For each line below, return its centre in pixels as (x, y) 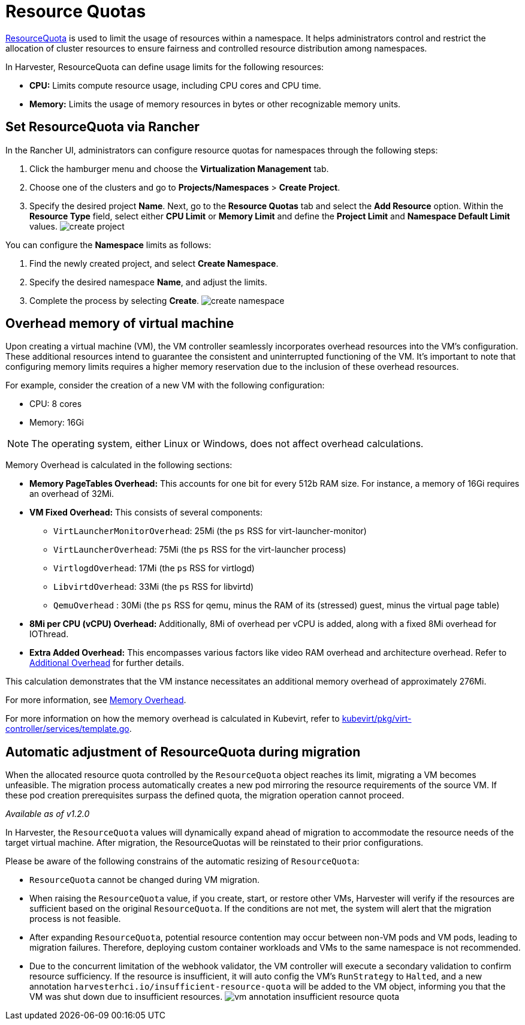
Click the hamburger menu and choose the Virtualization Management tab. (179, 168)
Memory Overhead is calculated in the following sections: (119, 465)
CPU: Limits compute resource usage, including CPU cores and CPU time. (175, 85)
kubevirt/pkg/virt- (377, 719)
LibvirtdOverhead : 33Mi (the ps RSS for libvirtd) (154, 587)
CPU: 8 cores (56, 404)
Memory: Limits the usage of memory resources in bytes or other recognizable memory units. (215, 104)
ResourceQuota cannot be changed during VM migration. (145, 880)
